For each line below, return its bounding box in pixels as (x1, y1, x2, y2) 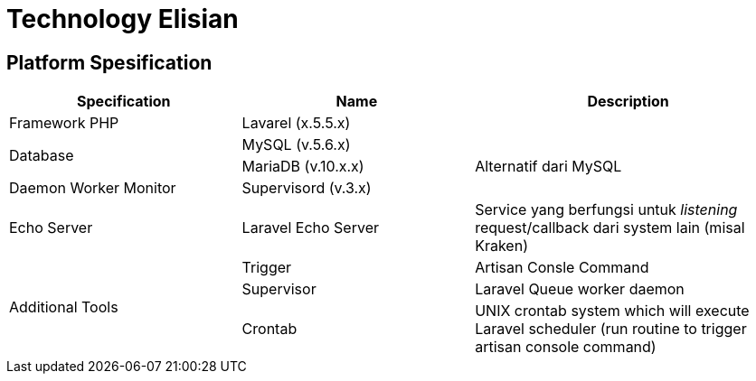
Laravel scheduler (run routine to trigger (475, 320, 747, 339)
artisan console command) (475, 338, 657, 357)
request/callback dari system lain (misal (475, 218, 745, 237)
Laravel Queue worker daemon (475, 280, 685, 299)
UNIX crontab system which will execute (475, 302, 750, 321)
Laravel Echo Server (241, 218, 379, 237)
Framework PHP (9, 114, 119, 133)
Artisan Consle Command (475, 258, 649, 277)
